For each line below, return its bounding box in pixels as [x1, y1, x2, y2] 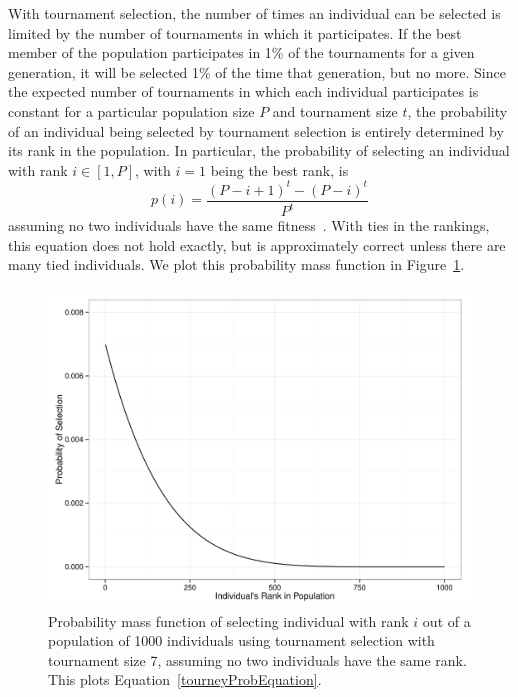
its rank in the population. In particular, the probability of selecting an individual [8, 140, 510, 161]
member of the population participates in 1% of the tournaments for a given [8, 42, 475, 63]
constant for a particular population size [8, 100, 255, 121]
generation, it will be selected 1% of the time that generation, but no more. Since [8, 61, 506, 82]
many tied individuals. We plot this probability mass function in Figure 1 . [8, 254, 465, 275]
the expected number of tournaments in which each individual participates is [8, 81, 479, 102]
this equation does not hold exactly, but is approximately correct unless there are [8, 234, 506, 255]
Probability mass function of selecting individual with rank [48, 610, 409, 631]
